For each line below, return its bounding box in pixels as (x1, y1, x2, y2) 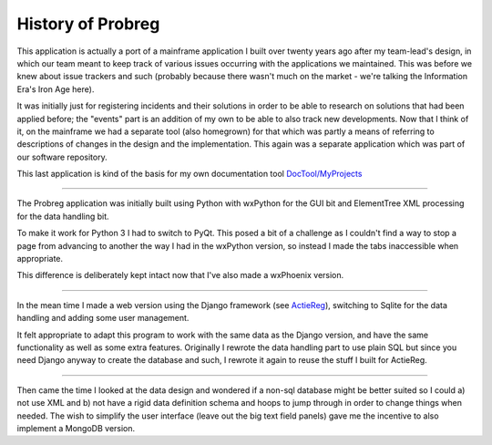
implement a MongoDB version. (16, 422, 136, 433)
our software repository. (16, 151, 108, 162)
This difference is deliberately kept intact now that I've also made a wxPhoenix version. (16, 270, 344, 281)
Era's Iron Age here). (16, 83, 95, 95)
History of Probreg (16, 14, 160, 34)
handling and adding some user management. (16, 313, 190, 324)
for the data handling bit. (16, 211, 109, 222)
